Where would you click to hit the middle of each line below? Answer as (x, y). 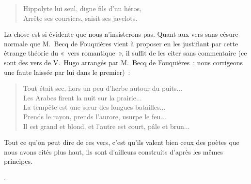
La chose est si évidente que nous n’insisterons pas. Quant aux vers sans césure (121, 34)
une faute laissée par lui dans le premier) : (67, 72)
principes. (18, 161)
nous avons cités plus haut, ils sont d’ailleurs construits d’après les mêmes (114, 151)
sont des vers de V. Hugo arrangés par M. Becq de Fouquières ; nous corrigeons (124, 62)
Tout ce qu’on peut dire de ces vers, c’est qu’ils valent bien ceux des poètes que (122, 142)
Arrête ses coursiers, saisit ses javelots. (80, 18)
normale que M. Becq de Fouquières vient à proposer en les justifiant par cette (121, 43)
